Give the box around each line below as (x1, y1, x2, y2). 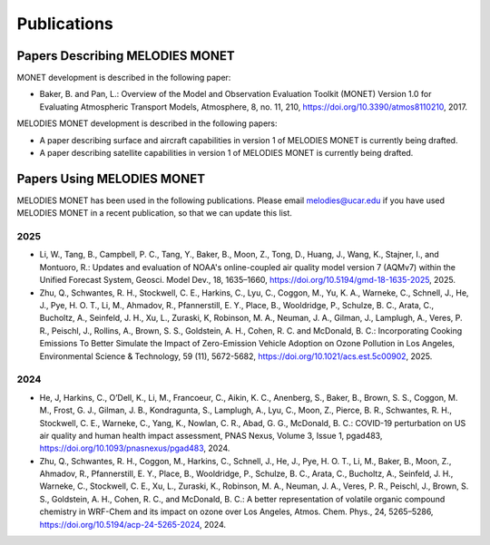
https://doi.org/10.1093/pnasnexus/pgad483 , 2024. (39, 443, 230, 453)
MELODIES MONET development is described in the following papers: (16, 118, 278, 129)
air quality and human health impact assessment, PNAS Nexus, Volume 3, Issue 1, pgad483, (39, 430, 383, 441)
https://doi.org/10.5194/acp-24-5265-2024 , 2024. (39, 519, 227, 530)
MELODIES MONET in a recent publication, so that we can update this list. (16, 208, 292, 219)
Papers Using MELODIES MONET (16, 170, 206, 186)
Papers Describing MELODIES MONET (16, 48, 235, 63)
